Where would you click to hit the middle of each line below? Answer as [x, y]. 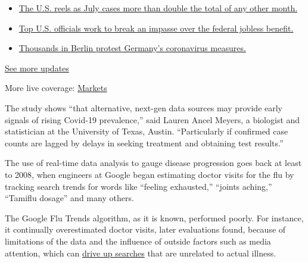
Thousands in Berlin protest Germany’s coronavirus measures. [132, 48]
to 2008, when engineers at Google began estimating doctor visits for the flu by [150, 174]
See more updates [37, 68]
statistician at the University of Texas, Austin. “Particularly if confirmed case [147, 131]
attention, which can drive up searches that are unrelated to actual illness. [141, 253]
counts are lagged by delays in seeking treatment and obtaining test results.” [144, 143]
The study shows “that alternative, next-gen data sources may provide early [144, 107]
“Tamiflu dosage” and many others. [69, 198]
